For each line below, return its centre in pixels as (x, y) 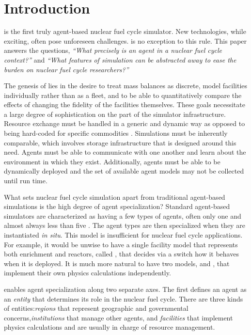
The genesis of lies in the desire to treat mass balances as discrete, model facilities (126, 86)
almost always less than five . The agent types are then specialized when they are (125, 225)
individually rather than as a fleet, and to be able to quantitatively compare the (123, 95)
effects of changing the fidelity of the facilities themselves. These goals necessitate (125, 104)
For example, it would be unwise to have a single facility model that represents (121, 244)
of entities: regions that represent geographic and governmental (96, 308)
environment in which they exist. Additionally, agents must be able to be (112, 161)
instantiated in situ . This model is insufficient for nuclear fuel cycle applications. (123, 235)
